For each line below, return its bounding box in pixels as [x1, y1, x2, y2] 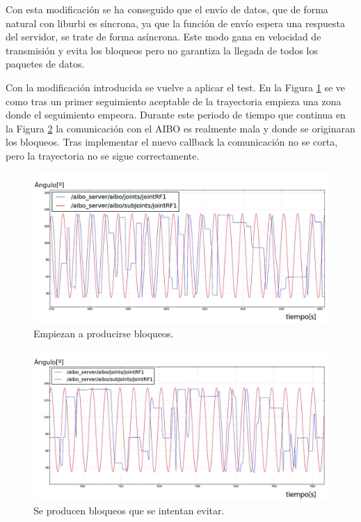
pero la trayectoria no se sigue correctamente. [6, 148, 200, 162]
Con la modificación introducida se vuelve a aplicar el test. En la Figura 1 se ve [6, 79, 346, 94]
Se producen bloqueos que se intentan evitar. [33, 503, 225, 518]
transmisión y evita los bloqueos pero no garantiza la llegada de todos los [6, 43, 318, 57]
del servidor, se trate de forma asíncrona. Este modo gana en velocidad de [6, 29, 321, 44]
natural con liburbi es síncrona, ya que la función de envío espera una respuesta [6, 15, 345, 30]
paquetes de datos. [6, 56, 85, 71]
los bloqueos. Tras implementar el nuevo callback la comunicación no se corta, [6, 135, 338, 149]
